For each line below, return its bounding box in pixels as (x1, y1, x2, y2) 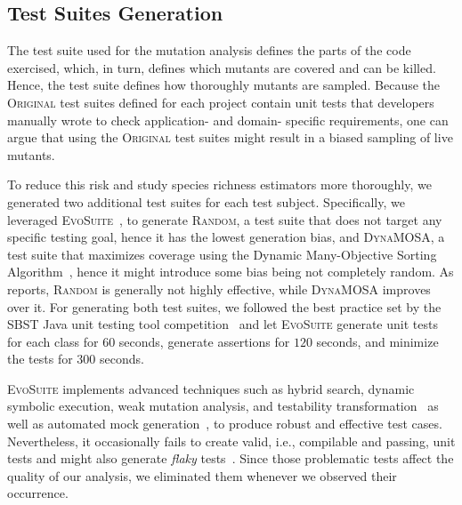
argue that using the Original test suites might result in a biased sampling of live (7, 128, 453, 147)
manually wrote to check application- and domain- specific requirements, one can (7, 110, 449, 129)
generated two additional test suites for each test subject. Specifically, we (7, 192, 405, 211)
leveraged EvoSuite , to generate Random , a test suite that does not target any (7, 210, 442, 228)
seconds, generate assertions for (118, 332, 290, 350)
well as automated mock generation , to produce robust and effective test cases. (7, 414, 442, 433)
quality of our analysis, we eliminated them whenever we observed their (7, 466, 397, 485)
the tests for (7, 349, 73, 368)
